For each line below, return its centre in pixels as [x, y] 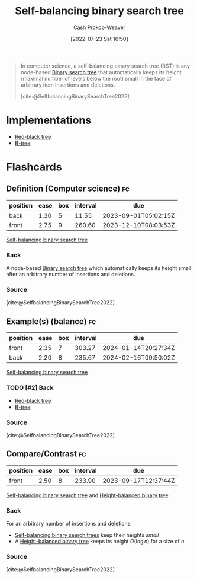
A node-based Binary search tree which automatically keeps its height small [99, 268]
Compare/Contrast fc [46, 454]
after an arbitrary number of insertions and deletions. [71, 275]
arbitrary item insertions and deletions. [68, 85]
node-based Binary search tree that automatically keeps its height [101, 72]
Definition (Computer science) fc [68, 189]
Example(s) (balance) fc [51, 321]
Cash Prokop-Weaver [99, 27]
